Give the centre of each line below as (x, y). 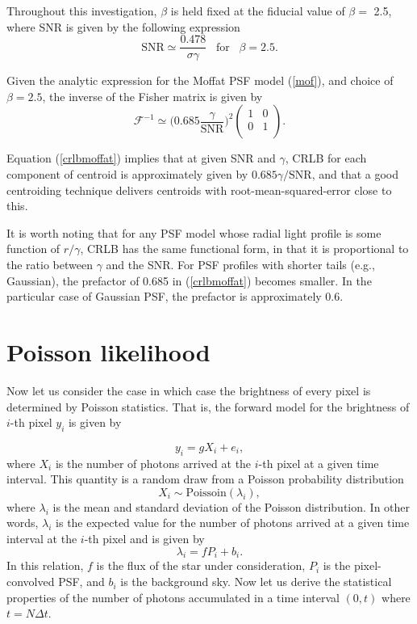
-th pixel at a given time (319, 463)
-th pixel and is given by (144, 539)
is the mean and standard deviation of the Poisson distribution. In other (231, 506)
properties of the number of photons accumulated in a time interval (173, 597)
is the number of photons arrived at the (153, 463)
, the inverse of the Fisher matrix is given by (152, 96)
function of (33, 249)
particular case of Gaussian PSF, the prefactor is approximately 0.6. (175, 296)
